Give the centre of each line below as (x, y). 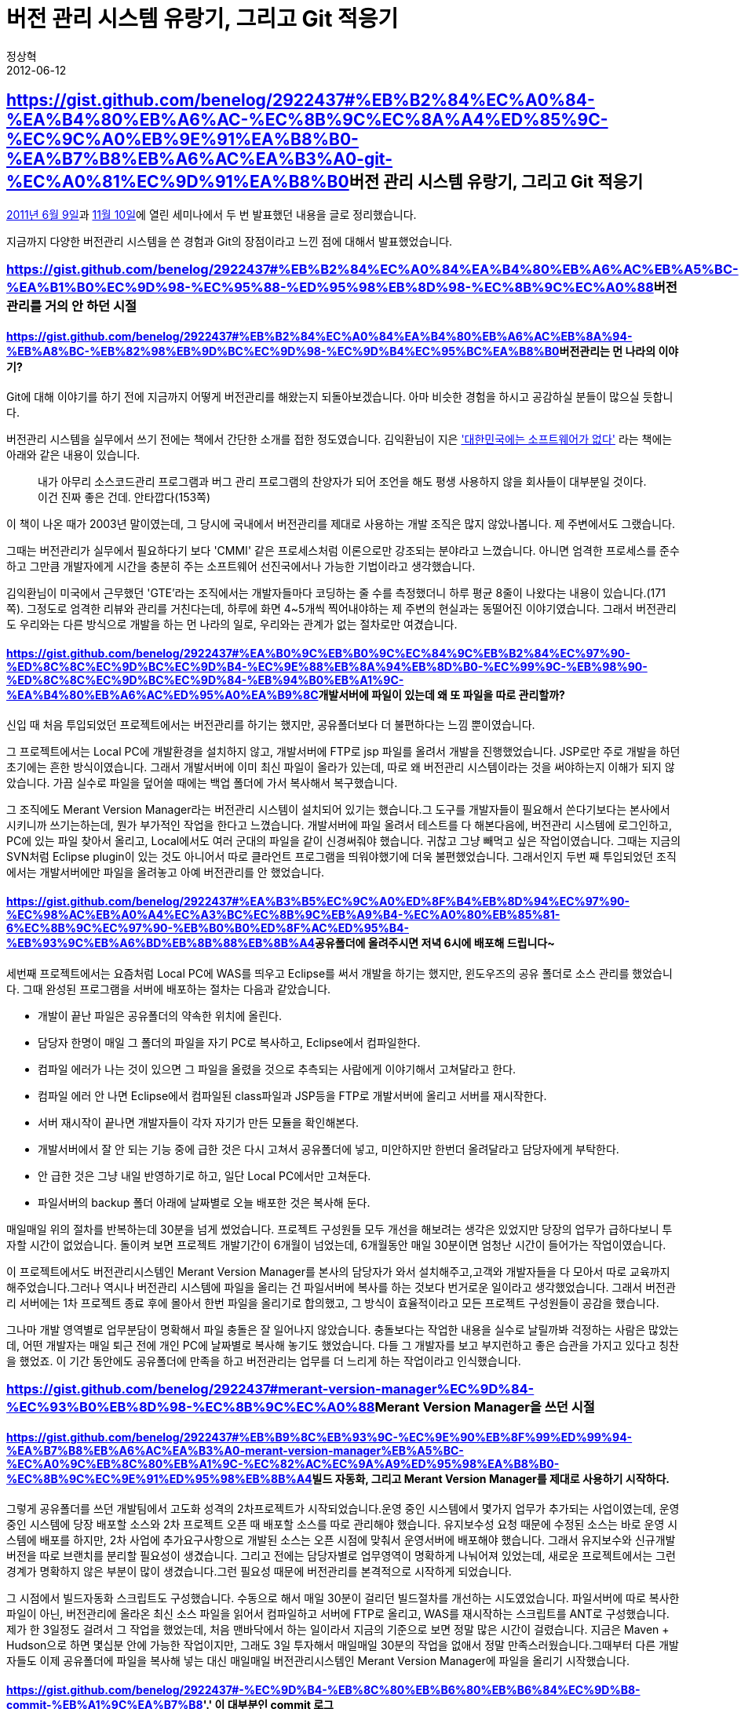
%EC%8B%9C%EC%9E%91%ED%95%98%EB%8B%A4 (159, 1478)
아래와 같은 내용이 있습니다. (73, 455)
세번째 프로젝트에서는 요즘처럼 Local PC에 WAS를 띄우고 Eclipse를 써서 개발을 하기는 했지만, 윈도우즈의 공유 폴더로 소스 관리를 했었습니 (339, 973)
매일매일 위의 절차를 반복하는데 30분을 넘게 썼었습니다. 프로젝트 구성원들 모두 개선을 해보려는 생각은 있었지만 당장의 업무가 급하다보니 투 (339, 1229)
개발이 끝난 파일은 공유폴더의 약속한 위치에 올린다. (160, 1015)
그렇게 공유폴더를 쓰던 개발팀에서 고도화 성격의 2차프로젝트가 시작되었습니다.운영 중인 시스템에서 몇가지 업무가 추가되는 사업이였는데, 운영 (343, 1509)
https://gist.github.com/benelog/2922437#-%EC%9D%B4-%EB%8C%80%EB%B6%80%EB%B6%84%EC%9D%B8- (323, 1689)
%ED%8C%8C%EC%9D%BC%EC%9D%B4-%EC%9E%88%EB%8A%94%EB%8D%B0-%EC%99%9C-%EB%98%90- (327, 666)
